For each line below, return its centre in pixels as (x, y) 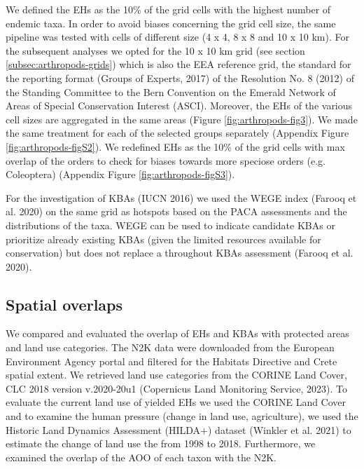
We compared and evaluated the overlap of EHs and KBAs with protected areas (177, 333)
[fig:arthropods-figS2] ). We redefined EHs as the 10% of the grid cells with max (175, 146)
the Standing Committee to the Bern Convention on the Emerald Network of (171, 91)
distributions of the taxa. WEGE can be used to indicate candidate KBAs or (170, 225)
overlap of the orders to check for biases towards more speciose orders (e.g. (166, 160)
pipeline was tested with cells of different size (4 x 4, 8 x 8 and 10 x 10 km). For (177, 37)
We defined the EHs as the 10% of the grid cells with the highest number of (168, 9)
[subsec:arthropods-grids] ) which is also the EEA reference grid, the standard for (178, 64)
